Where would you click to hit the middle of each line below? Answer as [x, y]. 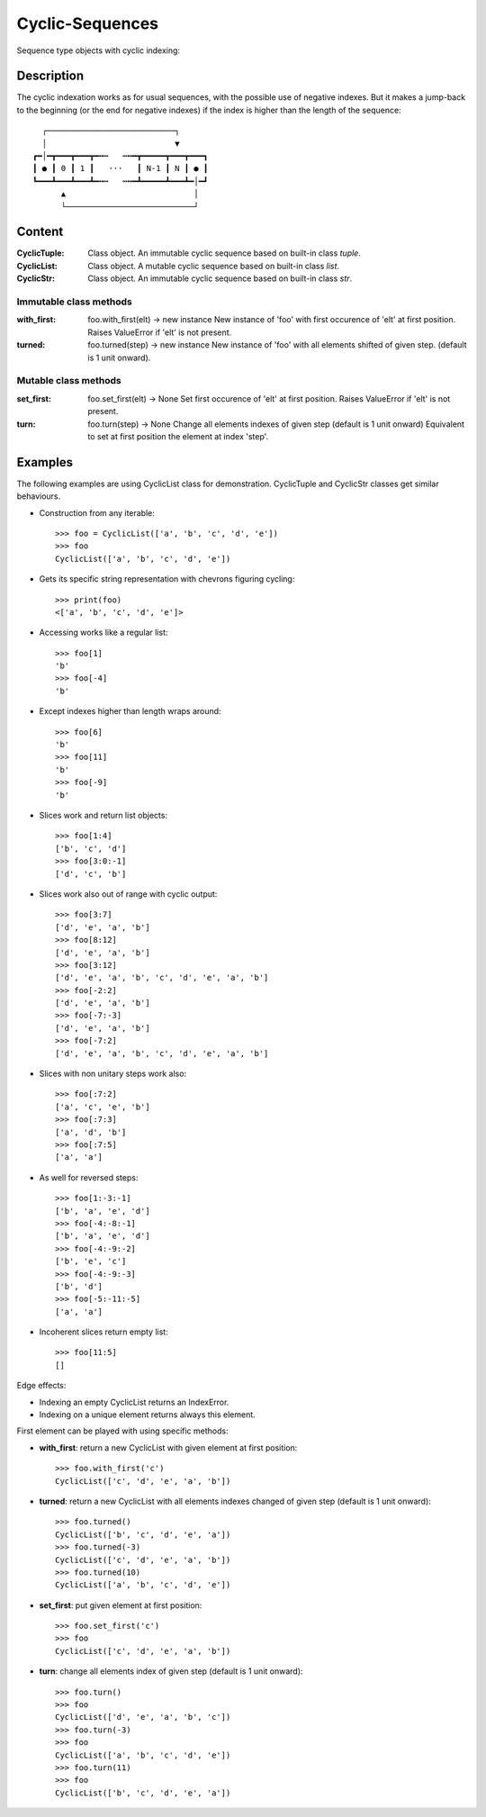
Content [40, 232]
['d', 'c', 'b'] [91, 874]
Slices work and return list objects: [103, 815]
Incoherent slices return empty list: [103, 1332]
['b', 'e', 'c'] [91, 1261]
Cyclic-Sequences [88, 23]
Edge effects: [41, 1386]
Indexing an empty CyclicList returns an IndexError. [134, 1402]
